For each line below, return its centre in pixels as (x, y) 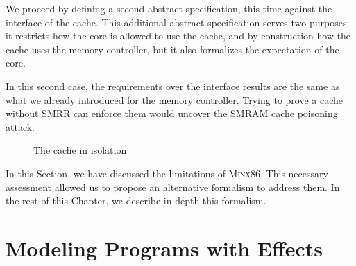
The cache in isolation (80, 150)
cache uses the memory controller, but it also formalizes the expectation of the (172, 49)
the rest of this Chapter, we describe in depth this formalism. (136, 201)
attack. (20, 126)
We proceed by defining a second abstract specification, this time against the (169, 8)
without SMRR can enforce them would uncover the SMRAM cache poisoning (172, 113)
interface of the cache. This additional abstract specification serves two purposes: (178, 22)
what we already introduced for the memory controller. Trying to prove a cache (175, 99)
